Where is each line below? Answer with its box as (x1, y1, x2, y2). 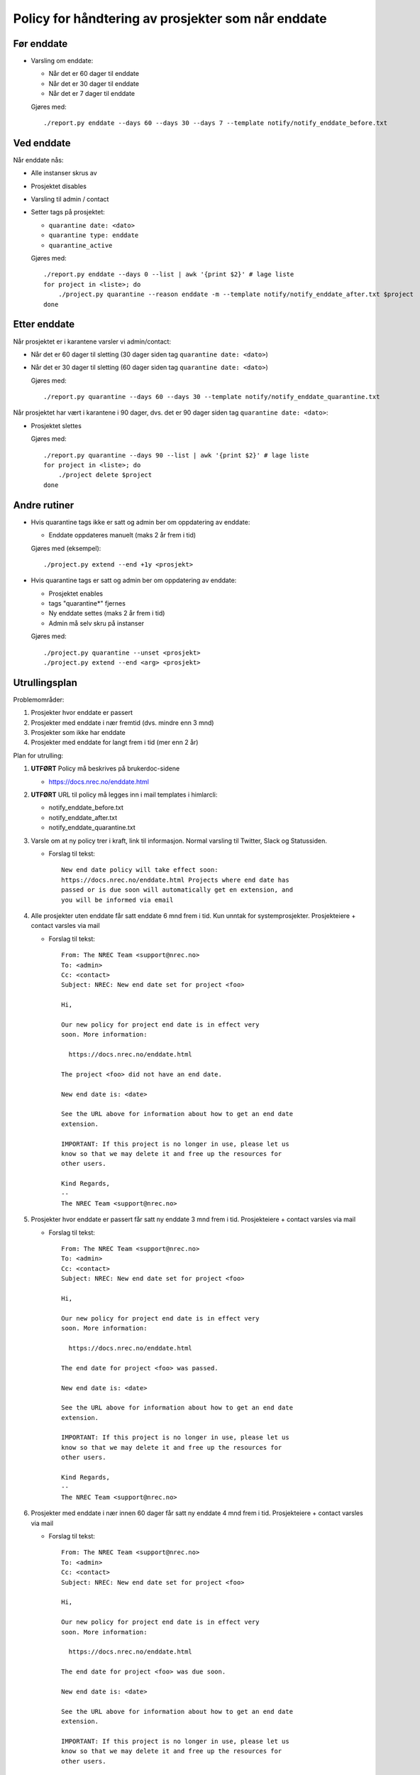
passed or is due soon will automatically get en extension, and (61, 886, 294, 894)
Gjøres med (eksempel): (31, 544, 101, 552)
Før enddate (13, 38, 68, 50)
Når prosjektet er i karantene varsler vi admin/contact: (13, 337, 172, 346)
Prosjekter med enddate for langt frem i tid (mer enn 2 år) (31, 738, 199, 747)
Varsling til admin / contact (31, 195, 109, 204)
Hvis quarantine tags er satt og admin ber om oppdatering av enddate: (31, 576, 237, 585)
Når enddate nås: (13, 155, 64, 164)
